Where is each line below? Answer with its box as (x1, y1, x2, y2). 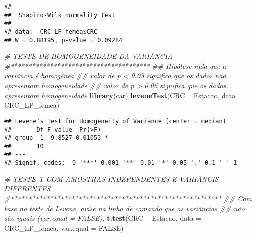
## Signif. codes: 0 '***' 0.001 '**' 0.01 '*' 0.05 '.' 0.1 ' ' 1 (4, 159, 237, 167)
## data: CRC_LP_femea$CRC (4, 28, 98, 35)
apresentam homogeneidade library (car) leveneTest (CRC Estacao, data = (4, 90, 243, 100)
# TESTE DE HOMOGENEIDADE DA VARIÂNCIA (4, 51, 173, 61)
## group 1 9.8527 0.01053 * (4, 134, 108, 142)
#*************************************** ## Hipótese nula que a (4, 60, 226, 71)
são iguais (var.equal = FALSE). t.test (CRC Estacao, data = (4, 213, 202, 223)
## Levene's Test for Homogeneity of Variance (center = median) (4, 117, 226, 125)
